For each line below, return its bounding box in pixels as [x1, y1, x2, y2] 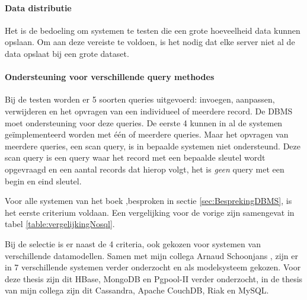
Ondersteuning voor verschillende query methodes [5, 71, 215, 83]
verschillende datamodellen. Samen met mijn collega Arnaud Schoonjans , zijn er [5, 249, 298, 261]
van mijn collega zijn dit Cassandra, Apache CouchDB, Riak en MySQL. [5, 284, 269, 296]
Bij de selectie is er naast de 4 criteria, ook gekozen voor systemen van [5, 237, 261, 250]
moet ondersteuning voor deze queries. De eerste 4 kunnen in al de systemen [5, 116, 283, 129]
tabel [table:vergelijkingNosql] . [5, 218, 115, 230]
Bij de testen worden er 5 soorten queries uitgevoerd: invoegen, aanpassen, [5, 93, 275, 106]
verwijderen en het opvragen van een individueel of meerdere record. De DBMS [5, 104, 293, 117]
